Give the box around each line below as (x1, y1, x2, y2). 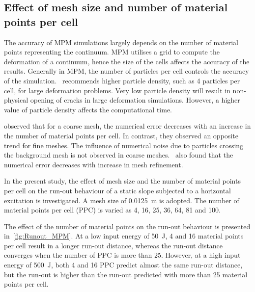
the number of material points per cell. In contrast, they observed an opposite (4, 130, 238, 140)
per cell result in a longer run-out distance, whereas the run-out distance (4, 240, 223, 250)
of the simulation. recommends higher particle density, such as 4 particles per (4, 75, 240, 85)
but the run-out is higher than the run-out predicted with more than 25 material (4, 269, 248, 279)
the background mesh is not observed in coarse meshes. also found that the (4, 150, 233, 160)
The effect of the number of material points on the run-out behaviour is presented (4, 221, 251, 231)
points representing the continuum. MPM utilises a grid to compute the (4, 47, 220, 57)
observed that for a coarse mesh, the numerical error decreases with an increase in (4, 121, 251, 131)
